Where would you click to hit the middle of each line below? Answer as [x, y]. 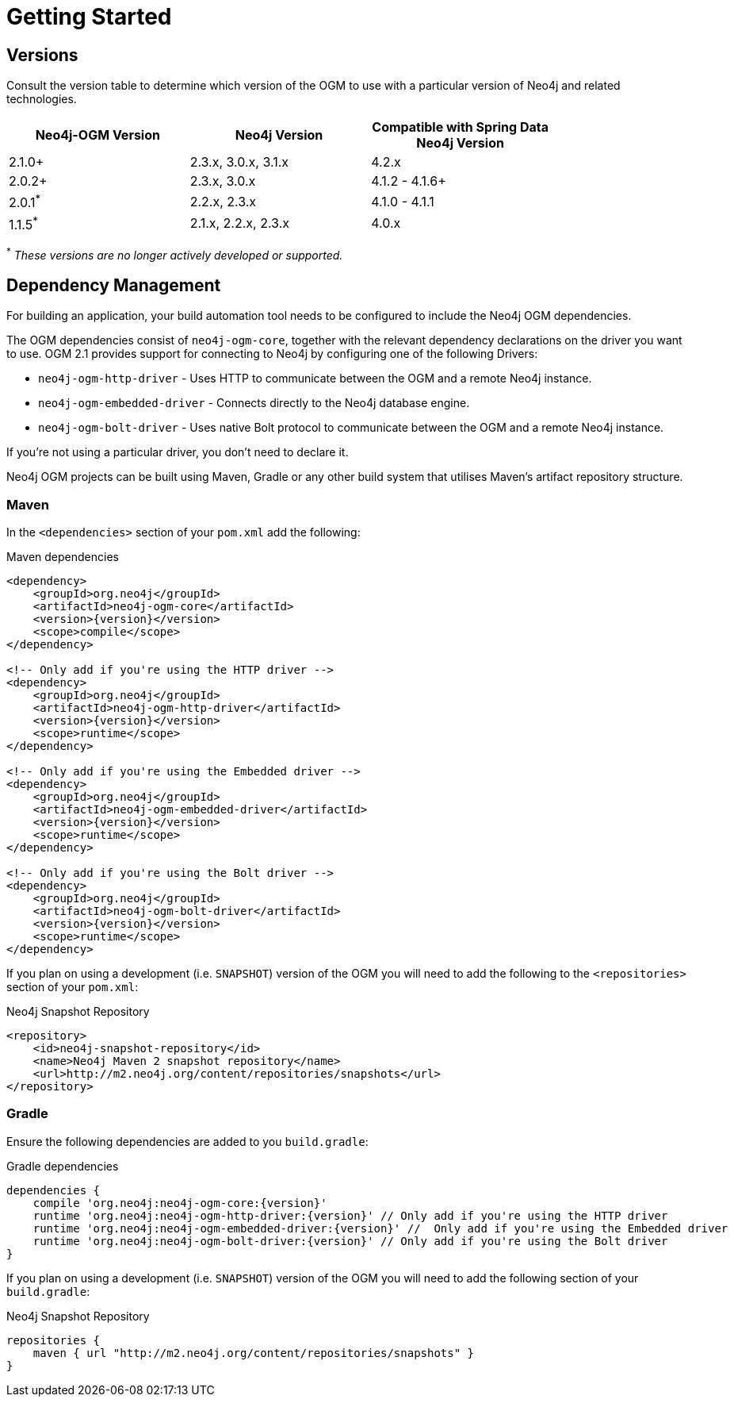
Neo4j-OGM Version [97, 135]
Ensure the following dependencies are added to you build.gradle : [187, 1141]
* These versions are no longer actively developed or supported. [175, 254]
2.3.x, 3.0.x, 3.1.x [239, 162]
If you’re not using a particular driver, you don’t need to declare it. [178, 452]
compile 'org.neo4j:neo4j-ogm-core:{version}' [180, 1203]
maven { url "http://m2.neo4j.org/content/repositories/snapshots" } [254, 1353]
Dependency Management [114, 285]
